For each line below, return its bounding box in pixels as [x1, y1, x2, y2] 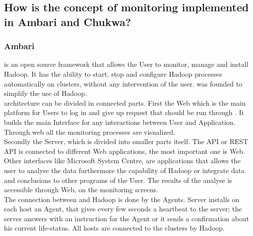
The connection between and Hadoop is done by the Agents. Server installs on [4, 194, 240, 204]
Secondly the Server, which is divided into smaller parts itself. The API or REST [4, 136, 248, 147]
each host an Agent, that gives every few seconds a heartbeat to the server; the [4, 204, 242, 214]
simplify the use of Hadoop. [4, 88, 87, 98]
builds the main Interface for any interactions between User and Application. [4, 117, 235, 127]
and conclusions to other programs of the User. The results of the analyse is [4, 175, 232, 185]
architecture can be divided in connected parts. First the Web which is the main [4, 97, 246, 108]
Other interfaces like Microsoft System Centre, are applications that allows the [4, 155, 241, 166]
